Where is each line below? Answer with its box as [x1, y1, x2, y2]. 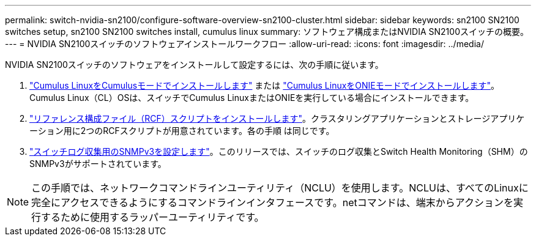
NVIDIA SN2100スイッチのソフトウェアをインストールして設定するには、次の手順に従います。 [5, 59, 384, 70]
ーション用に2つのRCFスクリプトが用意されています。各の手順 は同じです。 [29, 125, 335, 136]
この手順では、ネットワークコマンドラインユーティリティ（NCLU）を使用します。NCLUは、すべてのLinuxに [31, 182, 529, 194]
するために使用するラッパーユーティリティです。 [41, 211, 264, 223]
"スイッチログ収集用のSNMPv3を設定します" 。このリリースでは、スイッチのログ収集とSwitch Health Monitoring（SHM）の [29, 146, 528, 157]
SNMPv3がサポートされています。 [29, 158, 166, 169]
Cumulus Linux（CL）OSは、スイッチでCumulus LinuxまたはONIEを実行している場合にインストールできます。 [29, 92, 474, 103]
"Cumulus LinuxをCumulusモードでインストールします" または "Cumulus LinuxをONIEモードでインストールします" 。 [29, 80, 500, 91]
